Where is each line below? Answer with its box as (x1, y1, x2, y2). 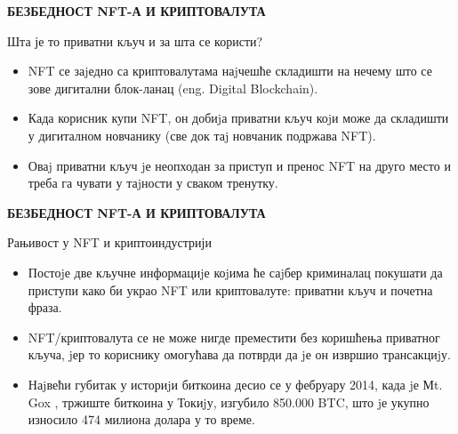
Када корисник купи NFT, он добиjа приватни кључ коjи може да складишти (28, 108, 449, 127)
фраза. (28, 298, 62, 317)
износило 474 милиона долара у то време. (28, 410, 255, 429)
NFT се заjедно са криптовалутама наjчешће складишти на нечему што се (28, 61, 432, 80)
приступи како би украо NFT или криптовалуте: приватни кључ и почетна (28, 280, 433, 299)
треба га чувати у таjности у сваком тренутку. (28, 173, 278, 192)
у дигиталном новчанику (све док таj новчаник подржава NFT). (28, 125, 376, 144)
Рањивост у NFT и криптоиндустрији (7, 233, 212, 252)
